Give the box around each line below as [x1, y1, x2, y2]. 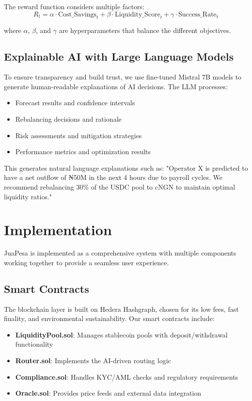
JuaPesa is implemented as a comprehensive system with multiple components [4, 248, 236, 258]
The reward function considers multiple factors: [4, 1, 144, 11]
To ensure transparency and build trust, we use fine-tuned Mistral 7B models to [4, 72, 242, 82]
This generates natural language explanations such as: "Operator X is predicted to [4, 162, 248, 173]
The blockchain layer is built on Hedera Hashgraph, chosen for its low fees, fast [4, 304, 239, 314]
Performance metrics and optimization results [15, 146, 151, 157]
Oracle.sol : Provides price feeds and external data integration [15, 388, 202, 398]
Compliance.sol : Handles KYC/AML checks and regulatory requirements [15, 371, 238, 382]
